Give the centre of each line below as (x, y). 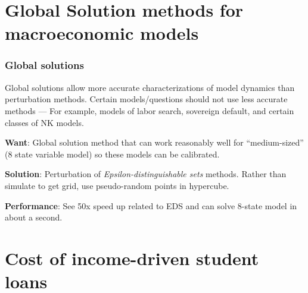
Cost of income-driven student (132, 258)
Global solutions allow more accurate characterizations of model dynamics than (150, 87)
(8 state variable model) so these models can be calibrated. (112, 154)
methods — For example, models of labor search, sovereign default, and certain (150, 110)
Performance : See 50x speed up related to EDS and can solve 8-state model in (151, 205)
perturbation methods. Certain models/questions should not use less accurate (146, 99)
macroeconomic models (102, 33)
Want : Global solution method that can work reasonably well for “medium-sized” (154, 142)
